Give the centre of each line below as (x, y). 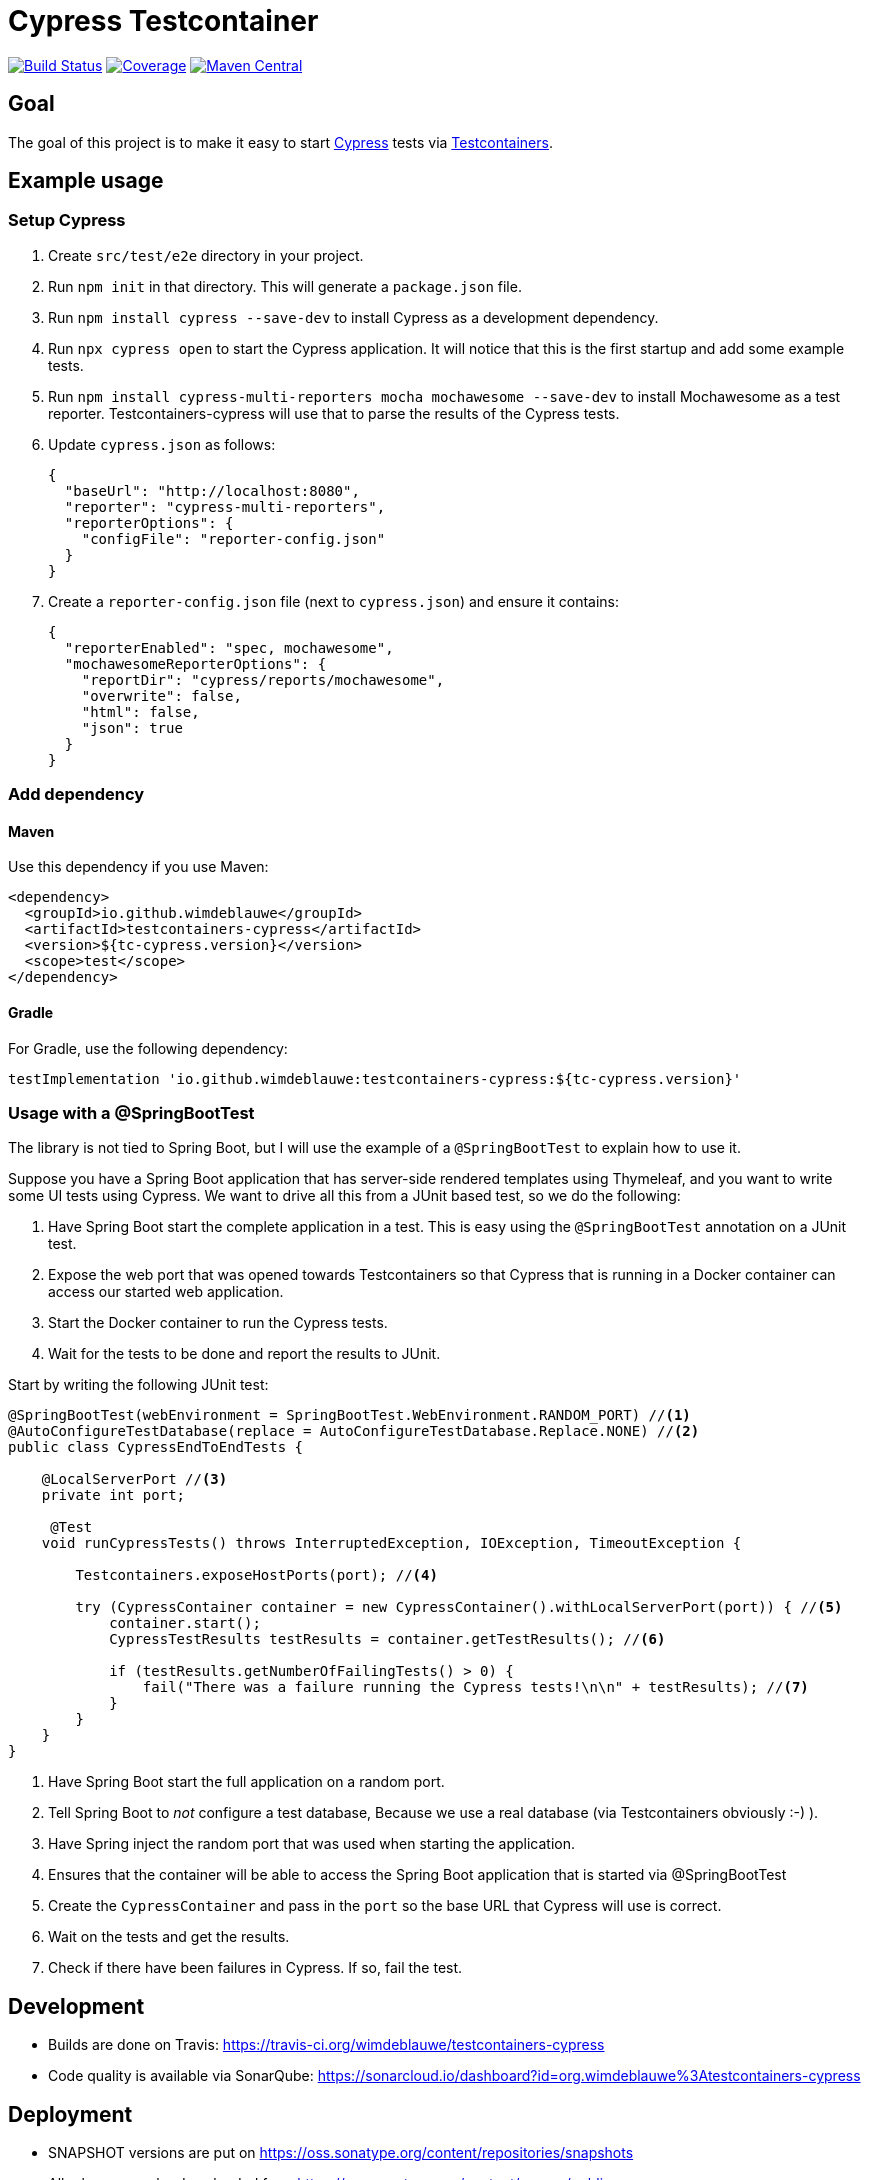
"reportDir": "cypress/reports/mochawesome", (263, 679)
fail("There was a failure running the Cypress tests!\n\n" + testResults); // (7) (475, 1687)
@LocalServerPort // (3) (134, 1479)
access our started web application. (166, 1292)
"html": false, (140, 711)
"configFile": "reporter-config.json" (233, 538)
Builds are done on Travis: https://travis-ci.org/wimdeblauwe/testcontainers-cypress (326, 2045)
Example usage (86, 181)
